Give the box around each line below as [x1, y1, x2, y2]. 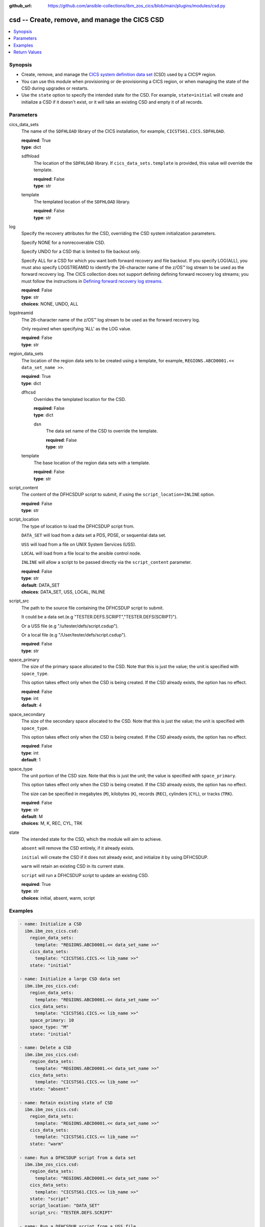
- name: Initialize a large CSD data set [19, 976, 121, 982]
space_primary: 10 [29, 1017, 74, 1023]
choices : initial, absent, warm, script [21, 895, 95, 901]
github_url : [9, 3, 32, 8]
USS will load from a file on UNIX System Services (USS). [21, 541, 136, 547]
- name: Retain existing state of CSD [19, 1100, 113, 1105]
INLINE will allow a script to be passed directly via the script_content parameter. [21, 560, 192, 565]
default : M [21, 813, 43, 819]
